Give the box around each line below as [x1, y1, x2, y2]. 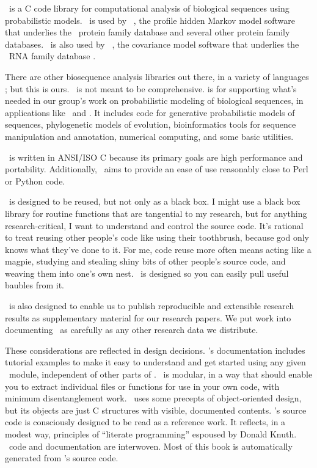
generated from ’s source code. [5, 452, 118, 464]
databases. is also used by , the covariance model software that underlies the [5, 37, 299, 50]
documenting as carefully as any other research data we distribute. [5, 323, 258, 336]
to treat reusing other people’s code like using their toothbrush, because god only [5, 231, 309, 244]
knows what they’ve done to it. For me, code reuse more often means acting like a [5, 243, 312, 255]
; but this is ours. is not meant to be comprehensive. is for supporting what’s [5, 82, 297, 95]
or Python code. [5, 174, 65, 187]
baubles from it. [5, 279, 64, 291]
